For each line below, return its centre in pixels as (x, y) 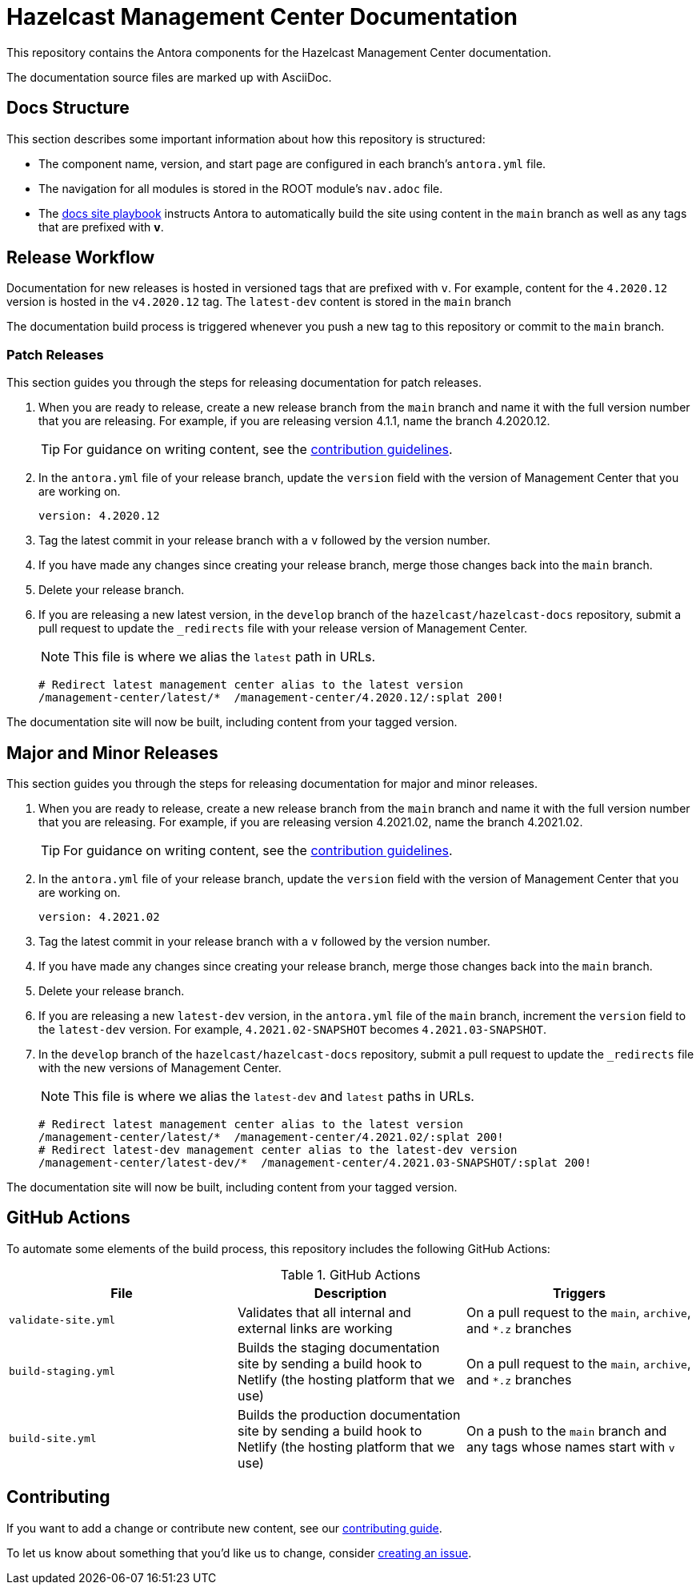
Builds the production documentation (349, 1414)
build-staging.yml (62, 1372)
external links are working (315, 1328)
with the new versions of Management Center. (160, 1068)
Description (350, 1293)
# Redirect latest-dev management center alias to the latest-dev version (278, 1150)
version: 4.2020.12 (99, 516)
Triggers (579, 1293)
